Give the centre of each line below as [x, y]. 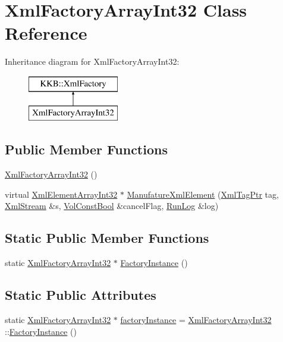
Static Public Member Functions [107, 238]
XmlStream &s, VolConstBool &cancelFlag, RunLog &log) [112, 206]
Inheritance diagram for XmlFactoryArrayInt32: [92, 61]
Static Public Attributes [81, 295]
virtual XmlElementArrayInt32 [61, 194]
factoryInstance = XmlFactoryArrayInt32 [196, 320]
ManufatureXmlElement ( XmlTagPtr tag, [203, 194]
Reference [46, 33]
